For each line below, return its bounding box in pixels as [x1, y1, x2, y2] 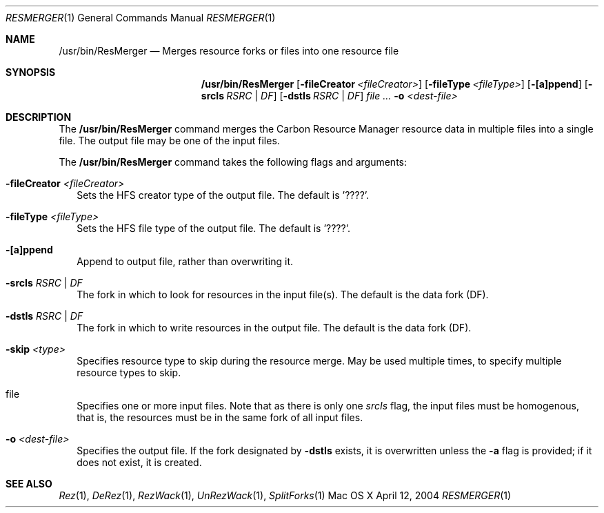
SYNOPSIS [6, 66, 56, 78]
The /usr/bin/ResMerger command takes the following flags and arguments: [59, 156, 407, 168]
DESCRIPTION [6, 111, 72, 123]
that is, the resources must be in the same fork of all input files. [77, 412, 363, 423]
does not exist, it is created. [77, 456, 202, 468]
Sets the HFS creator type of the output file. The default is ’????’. [77, 189, 370, 201]
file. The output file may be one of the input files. [59, 135, 280, 146]
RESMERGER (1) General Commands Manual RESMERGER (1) [6, 12, 276, 23]
